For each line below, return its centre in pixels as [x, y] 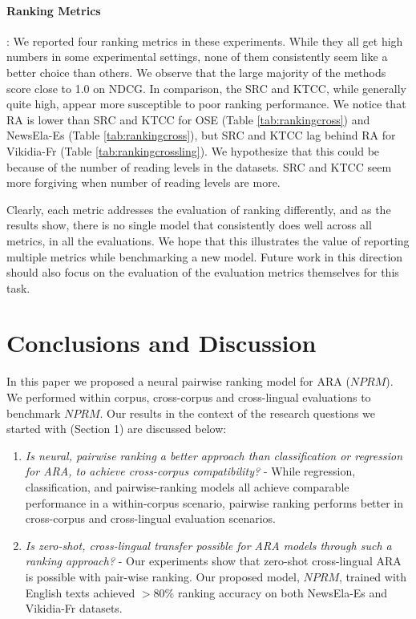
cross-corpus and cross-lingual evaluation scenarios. [150, 518]
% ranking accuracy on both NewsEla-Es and [276, 592]
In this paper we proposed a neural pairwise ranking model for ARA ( [178, 381]
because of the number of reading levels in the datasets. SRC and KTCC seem [199, 166]
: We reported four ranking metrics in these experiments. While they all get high [205, 40]
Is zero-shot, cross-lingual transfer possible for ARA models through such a [208, 545]
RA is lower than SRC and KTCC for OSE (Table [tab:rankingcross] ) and [188, 119]
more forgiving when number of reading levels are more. [143, 182]
